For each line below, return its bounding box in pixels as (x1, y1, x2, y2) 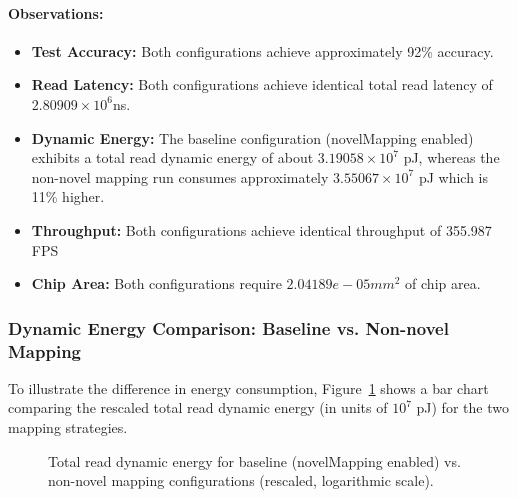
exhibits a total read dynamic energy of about (31, 147, 314, 168)
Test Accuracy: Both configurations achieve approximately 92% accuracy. (31, 40, 494, 61)
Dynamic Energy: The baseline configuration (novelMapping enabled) (31, 127, 474, 148)
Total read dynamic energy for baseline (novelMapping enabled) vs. (48, 450, 461, 471)
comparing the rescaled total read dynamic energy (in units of (8, 397, 388, 418)
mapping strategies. (8, 417, 128, 438)
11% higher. (31, 186, 105, 207)
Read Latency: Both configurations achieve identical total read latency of (31, 74, 493, 95)
